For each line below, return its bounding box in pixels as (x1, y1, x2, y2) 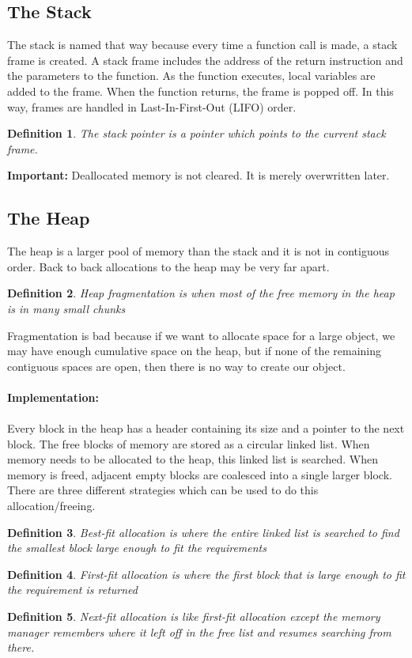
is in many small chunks (7, 300, 126, 316)
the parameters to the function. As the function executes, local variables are (7, 67, 376, 84)
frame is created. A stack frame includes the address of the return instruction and (7, 51, 403, 68)
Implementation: (7, 388, 99, 405)
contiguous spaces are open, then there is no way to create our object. (7, 357, 346, 374)
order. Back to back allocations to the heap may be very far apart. (7, 258, 330, 274)
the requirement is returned (7, 581, 138, 598)
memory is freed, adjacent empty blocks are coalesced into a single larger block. (7, 466, 392, 482)
